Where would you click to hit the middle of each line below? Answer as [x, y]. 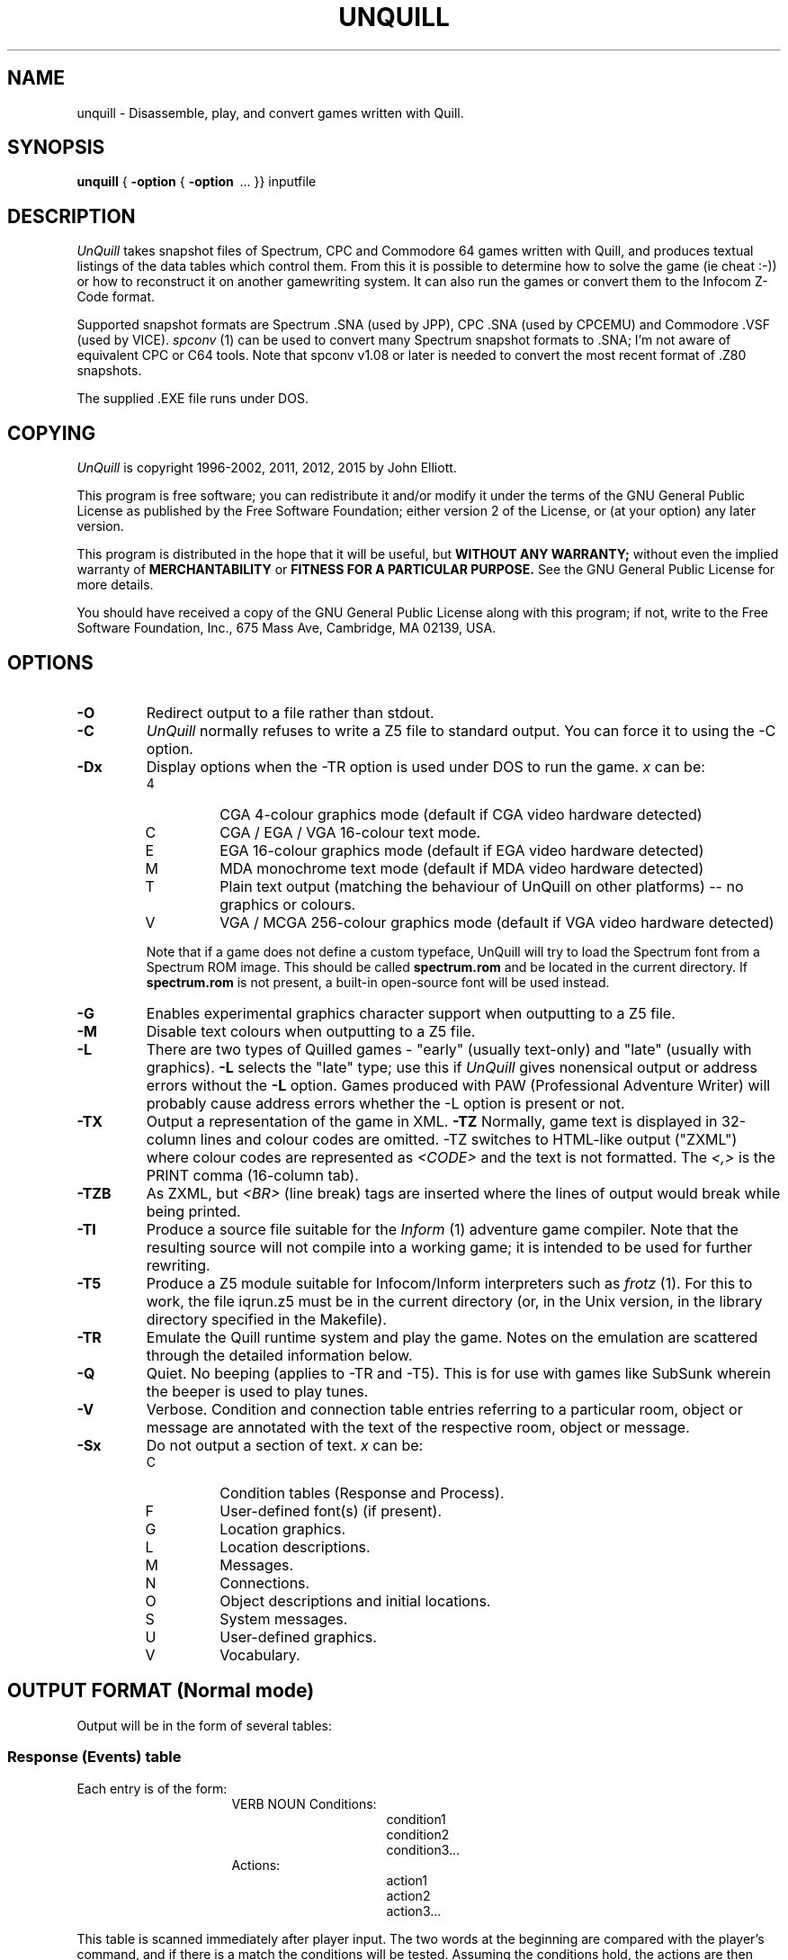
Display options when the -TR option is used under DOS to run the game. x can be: [425, 766]
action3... [414, 1911]
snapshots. [109, 371]
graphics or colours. [288, 904]
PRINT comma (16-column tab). [252, 1175]
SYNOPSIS [56, 148]
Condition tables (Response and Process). [362, 1492]
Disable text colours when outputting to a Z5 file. [311, 1031]
